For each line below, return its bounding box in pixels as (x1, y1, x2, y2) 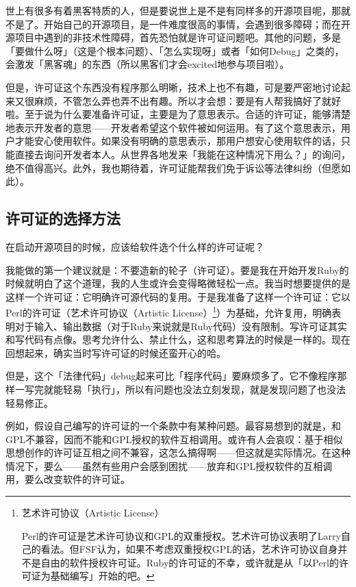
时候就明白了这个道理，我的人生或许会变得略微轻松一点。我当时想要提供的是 (5, 276, 351, 290)
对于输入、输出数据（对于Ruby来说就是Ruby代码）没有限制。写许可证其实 (14, 319, 347, 333)
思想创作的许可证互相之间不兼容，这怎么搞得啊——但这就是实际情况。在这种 (5, 445, 351, 460)
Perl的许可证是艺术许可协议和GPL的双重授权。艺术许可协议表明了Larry (21, 528, 341, 542)
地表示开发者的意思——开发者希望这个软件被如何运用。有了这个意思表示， (5, 120, 341, 134)
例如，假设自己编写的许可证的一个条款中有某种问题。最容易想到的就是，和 (5, 419, 341, 433)
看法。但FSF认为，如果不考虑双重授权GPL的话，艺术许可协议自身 (40, 542, 338, 556)
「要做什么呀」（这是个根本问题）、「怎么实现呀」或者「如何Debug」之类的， (5, 43, 344, 58)
